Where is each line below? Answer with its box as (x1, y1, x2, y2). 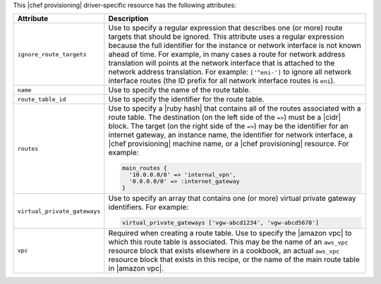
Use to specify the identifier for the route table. (108, 94, 265, 104)
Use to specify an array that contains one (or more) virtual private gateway (108, 194, 356, 204)
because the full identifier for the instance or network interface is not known (108, 41, 361, 51)
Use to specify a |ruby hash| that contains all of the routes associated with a (108, 104, 361, 113)
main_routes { (121, 164, 167, 172)
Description (108, 14, 149, 24)
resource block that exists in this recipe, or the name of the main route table (108, 254, 360, 264)
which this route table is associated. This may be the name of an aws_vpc (108, 237, 349, 247)
